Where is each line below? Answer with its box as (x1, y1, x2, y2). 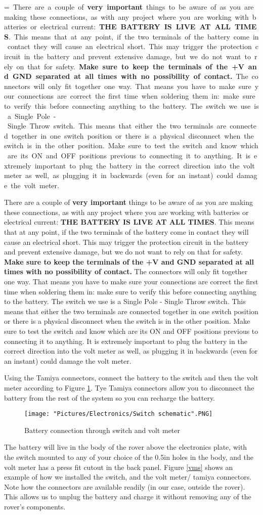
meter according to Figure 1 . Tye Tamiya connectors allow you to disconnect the (4, 382, 254, 393)
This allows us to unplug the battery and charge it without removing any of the (4, 491, 251, 502)
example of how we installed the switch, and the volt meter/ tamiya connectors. (4, 471, 252, 482)
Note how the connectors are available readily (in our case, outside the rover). (4, 481, 245, 492)
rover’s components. (4, 501, 66, 511)
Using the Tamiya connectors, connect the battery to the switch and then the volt (4, 372, 258, 383)
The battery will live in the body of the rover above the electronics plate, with (4, 442, 247, 452)
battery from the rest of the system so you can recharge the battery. (4, 392, 215, 403)
